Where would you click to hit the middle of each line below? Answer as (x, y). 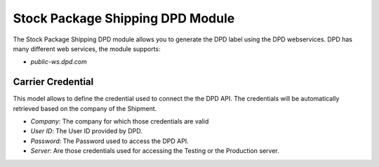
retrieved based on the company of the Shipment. (85, 108)
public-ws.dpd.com (59, 62)
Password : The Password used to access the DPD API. (109, 141)
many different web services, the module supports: (87, 48)
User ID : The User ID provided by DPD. (87, 131)
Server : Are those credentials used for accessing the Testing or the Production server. (155, 151)
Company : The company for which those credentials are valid (120, 121)
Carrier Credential (53, 82)
